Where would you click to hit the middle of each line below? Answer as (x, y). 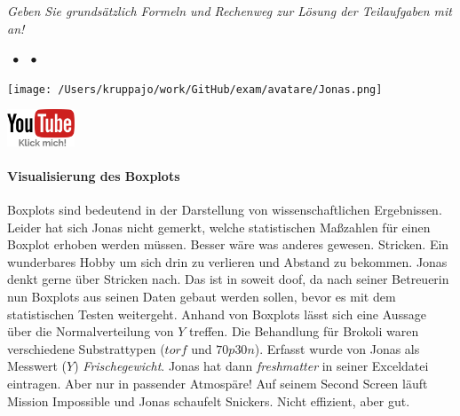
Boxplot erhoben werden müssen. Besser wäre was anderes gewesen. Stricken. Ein (228, 244)
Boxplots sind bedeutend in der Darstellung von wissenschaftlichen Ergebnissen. (225, 210)
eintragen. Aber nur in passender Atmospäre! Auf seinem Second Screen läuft (218, 383)
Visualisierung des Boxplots (94, 175)
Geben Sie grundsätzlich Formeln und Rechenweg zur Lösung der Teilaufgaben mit (230, 11)
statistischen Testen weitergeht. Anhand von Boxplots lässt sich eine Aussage (217, 314)
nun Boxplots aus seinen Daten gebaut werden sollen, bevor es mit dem (202, 297)
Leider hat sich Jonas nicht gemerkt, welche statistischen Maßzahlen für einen (219, 227)
